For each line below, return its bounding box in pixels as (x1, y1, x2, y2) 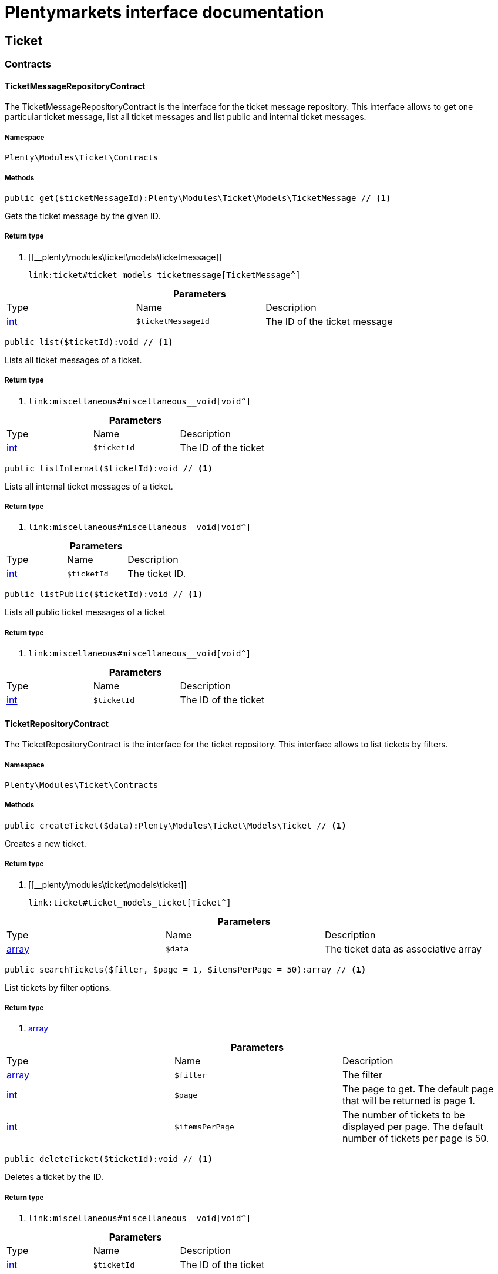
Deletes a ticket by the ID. (5, 1172, 103, 1182)
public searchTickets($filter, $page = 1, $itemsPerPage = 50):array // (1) (5, 964, 366, 974)
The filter (342, 1069, 382, 1081)
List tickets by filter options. (5, 982, 112, 993)
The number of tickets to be (342, 1109, 465, 1121)
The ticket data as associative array (324, 943, 482, 955)
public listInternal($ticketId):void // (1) (5, 463, 213, 473)
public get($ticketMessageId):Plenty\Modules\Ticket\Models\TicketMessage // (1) (5, 193, 391, 203)
